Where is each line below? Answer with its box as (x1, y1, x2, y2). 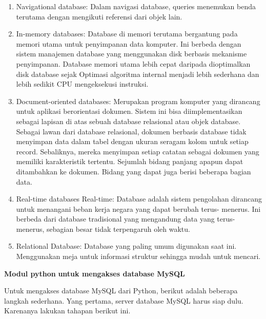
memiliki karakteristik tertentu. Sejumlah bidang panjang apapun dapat (16, 156, 243, 167)
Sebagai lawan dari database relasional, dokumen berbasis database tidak (16, 126, 247, 136)
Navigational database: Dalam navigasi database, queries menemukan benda (16, 1, 256, 11)
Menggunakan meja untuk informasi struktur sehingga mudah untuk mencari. (16, 251, 261, 262)
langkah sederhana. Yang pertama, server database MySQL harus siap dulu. (4, 295, 243, 306)
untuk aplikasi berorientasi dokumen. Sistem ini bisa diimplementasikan (16, 106, 242, 116)
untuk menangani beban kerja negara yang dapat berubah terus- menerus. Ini (16, 203, 261, 214)
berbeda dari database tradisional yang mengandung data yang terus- (16, 213, 235, 224)
